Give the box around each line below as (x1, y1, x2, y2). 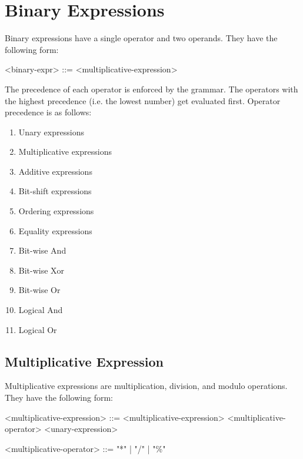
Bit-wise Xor (18, 264, 65, 276)
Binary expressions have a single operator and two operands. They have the (5, 32, 278, 44)
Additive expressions (18, 165, 92, 177)
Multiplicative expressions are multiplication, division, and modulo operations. (5, 380, 288, 392)
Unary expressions (18, 125, 84, 138)
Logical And (18, 304, 63, 316)
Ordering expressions (18, 205, 94, 217)
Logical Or (18, 323, 57, 335)
